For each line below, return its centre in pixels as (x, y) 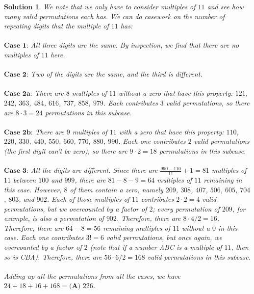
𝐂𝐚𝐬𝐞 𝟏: (16, 46)
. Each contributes (130, 102)
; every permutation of (186, 208)
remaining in (223, 179)
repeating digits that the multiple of (56, 26)
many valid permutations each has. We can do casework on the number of (114, 16)
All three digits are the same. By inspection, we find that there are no (135, 45)
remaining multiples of (137, 227)
